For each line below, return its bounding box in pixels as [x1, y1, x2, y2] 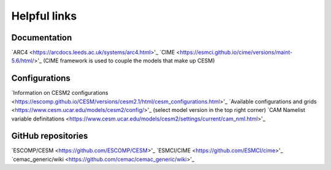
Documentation [11, 32, 72, 43]
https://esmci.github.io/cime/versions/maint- [180, 49, 293, 56]
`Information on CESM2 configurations [11, 89, 108, 97]
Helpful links [11, 9, 77, 23]
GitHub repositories [11, 131, 88, 141]
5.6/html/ [11, 57, 34, 64]
